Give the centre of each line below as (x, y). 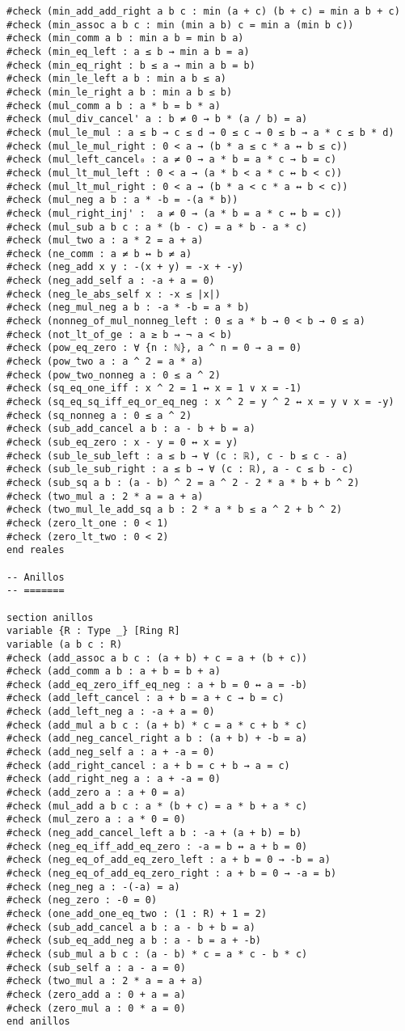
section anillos (50, 617)
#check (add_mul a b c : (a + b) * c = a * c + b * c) (157, 725)
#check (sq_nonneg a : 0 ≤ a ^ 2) (99, 415)
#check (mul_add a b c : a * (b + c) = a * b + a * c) (157, 806)
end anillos (38, 1022)
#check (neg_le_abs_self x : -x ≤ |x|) (114, 294)
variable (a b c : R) (65, 644)
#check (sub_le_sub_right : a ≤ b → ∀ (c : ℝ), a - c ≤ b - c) (180, 469)
